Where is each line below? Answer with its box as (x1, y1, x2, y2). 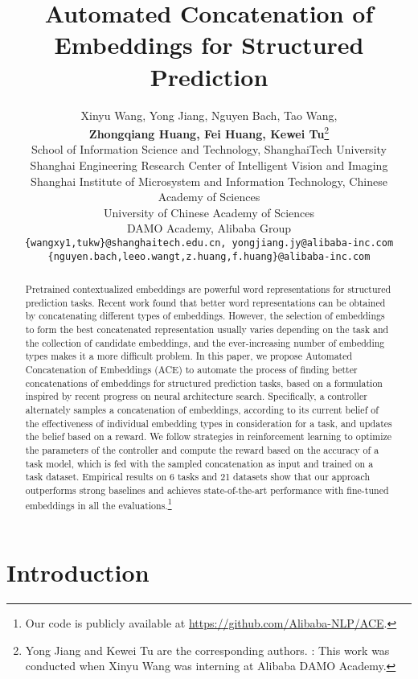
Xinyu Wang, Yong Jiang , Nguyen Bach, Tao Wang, (80, 106, 338, 123)
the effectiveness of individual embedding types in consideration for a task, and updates (25, 416, 392, 430)
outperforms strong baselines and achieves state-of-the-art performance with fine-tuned (25, 483, 389, 496)
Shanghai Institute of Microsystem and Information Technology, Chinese (31, 172, 387, 189)
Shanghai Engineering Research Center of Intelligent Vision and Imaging (30, 156, 388, 173)
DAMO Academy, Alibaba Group (126, 220, 292, 237)
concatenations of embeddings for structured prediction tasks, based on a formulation (25, 376, 383, 389)
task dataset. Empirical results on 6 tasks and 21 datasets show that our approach (25, 470, 371, 484)
